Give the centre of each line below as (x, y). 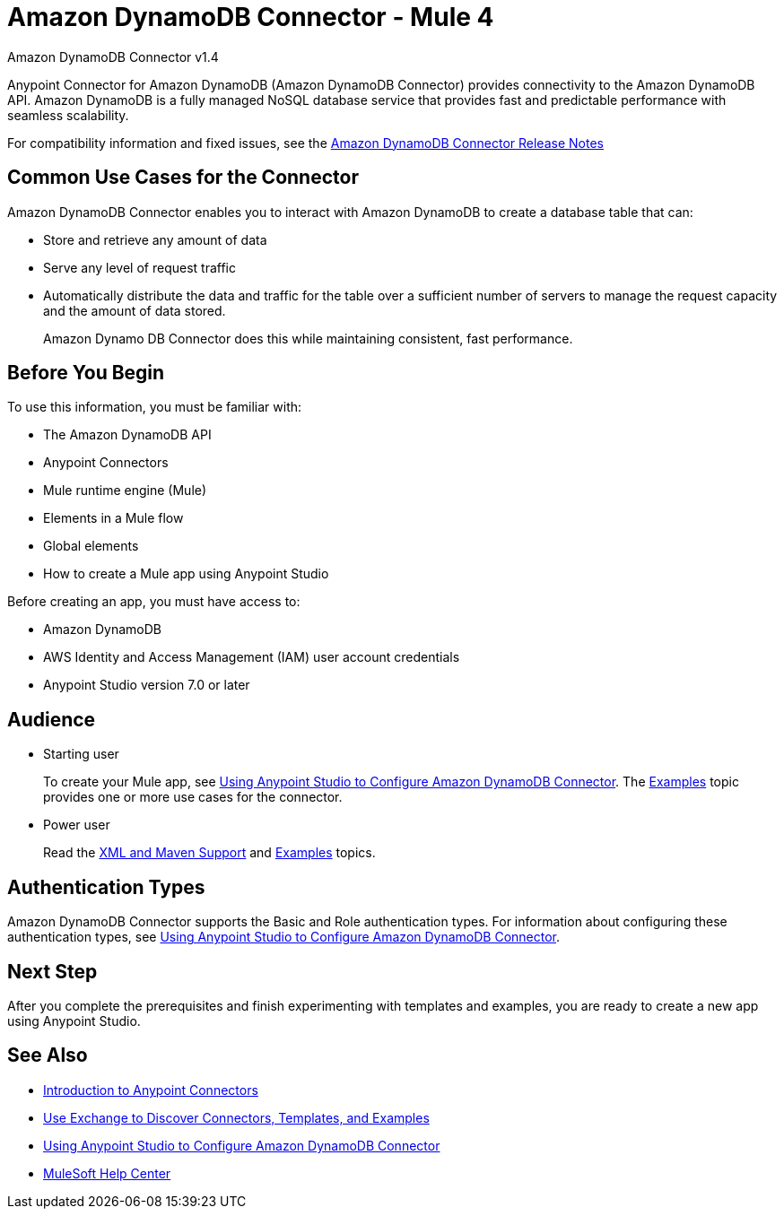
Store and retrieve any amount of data (155, 239)
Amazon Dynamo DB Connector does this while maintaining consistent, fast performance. (308, 338)
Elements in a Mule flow (113, 518)
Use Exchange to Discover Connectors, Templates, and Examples (236, 1117)
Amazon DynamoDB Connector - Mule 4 (251, 17)
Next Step (52, 971)
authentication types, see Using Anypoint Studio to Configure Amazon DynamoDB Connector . (284, 937)
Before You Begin (86, 373)
